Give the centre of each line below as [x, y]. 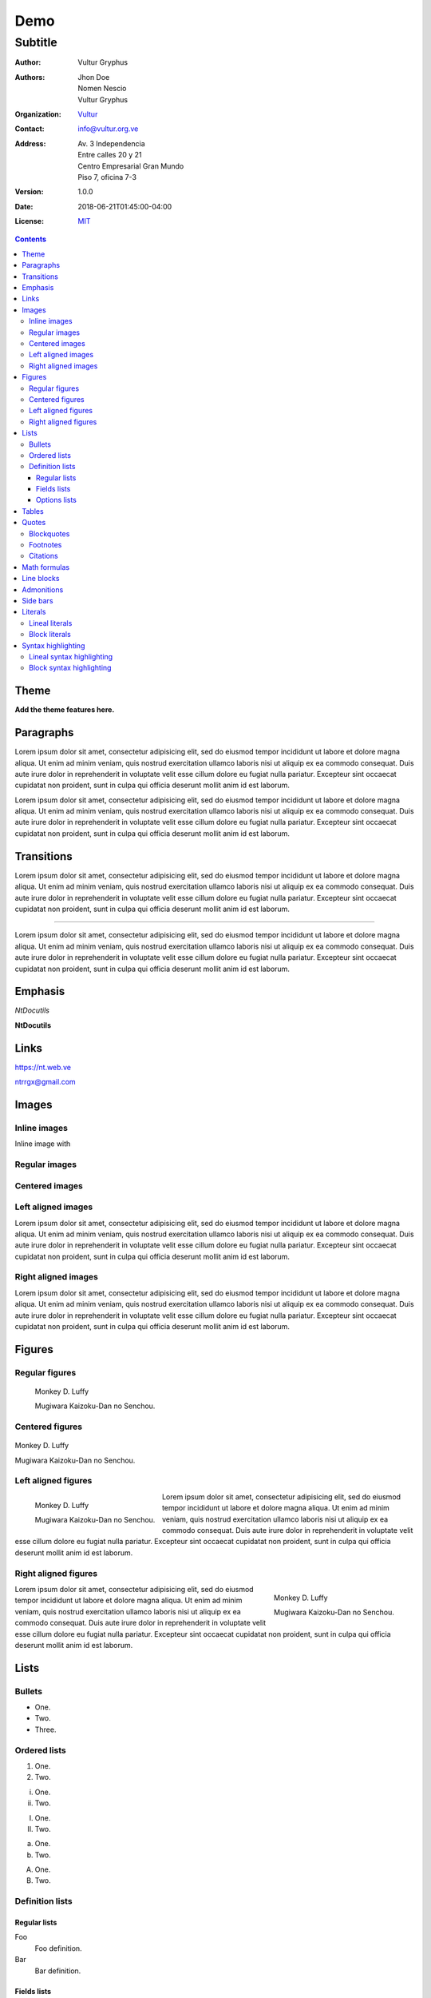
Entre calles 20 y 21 [110, 155]
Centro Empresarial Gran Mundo [131, 166]
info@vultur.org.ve [108, 129]
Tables [33, 511]
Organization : [38, 114]
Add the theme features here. [65, 710]
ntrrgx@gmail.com [45, 1082]
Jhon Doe [94, 77]
